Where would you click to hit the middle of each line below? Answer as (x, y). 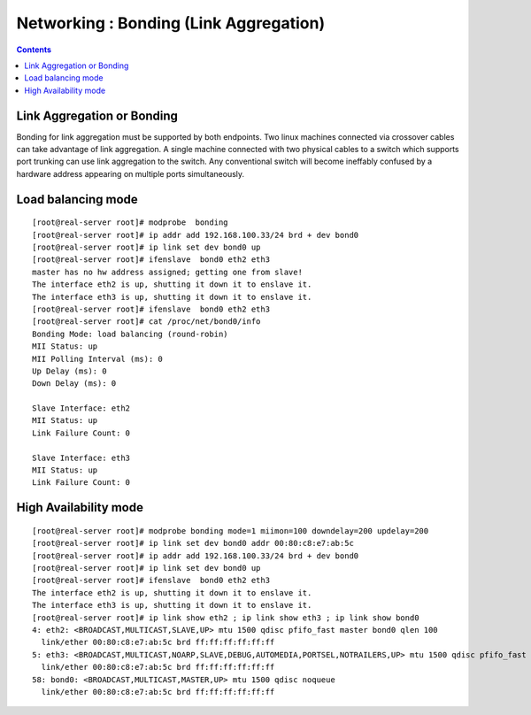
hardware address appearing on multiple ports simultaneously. (131, 173)
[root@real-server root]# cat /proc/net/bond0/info (146, 322)
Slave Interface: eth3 (81, 457)
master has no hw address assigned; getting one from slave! (167, 272)
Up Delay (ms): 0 (69, 371)
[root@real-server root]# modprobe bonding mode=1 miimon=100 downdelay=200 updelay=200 (231, 530)
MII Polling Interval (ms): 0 (98, 359)
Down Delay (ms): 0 (74, 384)
